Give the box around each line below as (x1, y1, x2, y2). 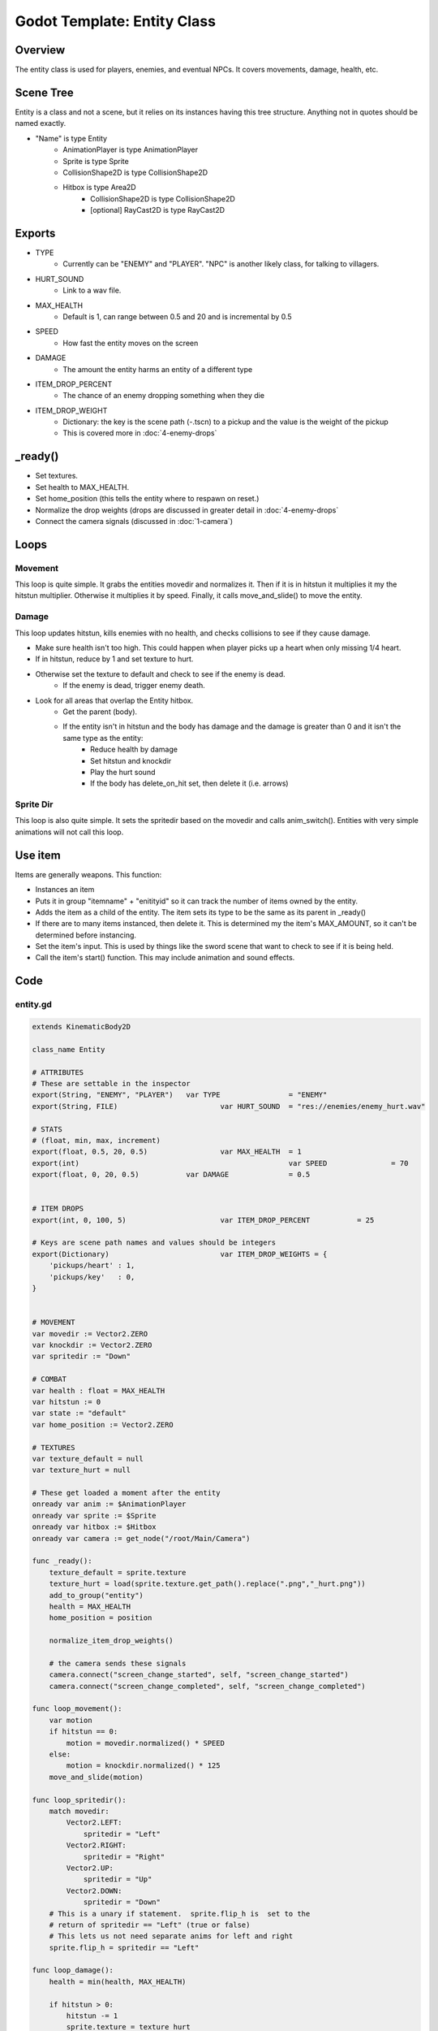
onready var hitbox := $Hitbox (32, 1522, 157, 1531)
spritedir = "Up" (83, 1875, 152, 1884)
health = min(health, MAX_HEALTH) (49, 1977, 187, 1986)
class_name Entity (32, 1045, 105, 1054)
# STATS (32, 1124, 62, 1133)
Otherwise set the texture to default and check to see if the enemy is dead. (35, 669, 286, 678)
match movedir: (49, 1807, 109, 1816)
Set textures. (35, 471, 79, 481)
